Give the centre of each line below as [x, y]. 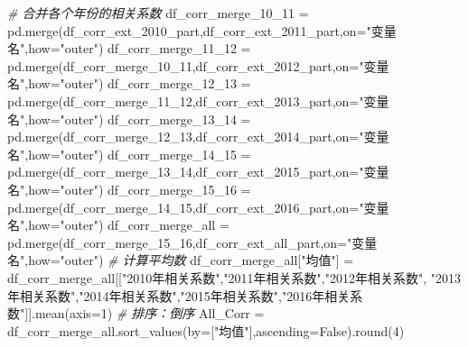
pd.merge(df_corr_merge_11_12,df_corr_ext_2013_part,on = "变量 [198, 100]
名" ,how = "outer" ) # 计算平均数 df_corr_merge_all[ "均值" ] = [181, 260]
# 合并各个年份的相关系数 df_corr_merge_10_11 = [158, 13]
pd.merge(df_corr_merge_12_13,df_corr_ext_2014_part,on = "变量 [198, 137]
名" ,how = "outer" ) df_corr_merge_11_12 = [129, 48]
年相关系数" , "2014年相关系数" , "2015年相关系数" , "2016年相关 [179, 295]
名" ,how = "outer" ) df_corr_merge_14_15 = [129, 154]
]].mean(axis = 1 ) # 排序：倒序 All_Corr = [145, 313]
